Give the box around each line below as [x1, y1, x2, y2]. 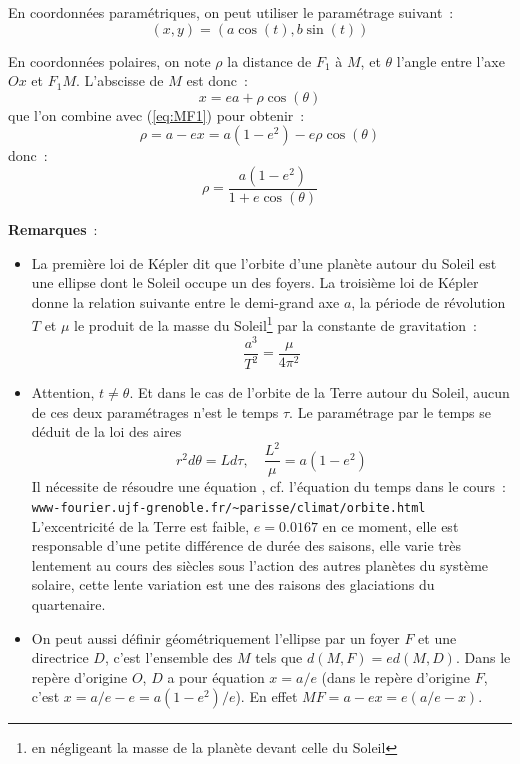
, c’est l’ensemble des [104, 647, 233, 668]
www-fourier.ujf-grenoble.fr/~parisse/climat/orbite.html [31, 501, 426, 516]
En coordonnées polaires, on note [8, 50, 211, 71]
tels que [255, 647, 303, 668]
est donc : [186, 70, 248, 91]
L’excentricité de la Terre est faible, [31, 515, 250, 536]
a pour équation [167, 666, 265, 687]
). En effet [235, 686, 298, 707]
